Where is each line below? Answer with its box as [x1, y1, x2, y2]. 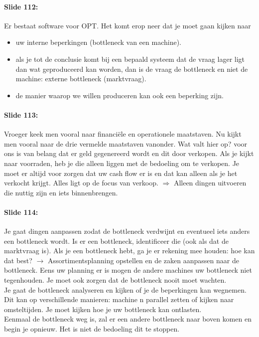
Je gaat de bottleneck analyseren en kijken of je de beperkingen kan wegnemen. [4, 284, 247, 295]
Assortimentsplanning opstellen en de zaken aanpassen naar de [47, 255, 239, 265]
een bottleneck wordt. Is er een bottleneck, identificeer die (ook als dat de [4, 235, 229, 246]
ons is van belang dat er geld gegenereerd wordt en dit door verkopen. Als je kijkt [4, 148, 254, 159]
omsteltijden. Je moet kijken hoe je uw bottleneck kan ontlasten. [4, 304, 202, 314]
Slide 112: [4, 1, 38, 11]
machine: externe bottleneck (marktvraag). [15, 73, 146, 84]
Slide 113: [4, 109, 38, 120]
